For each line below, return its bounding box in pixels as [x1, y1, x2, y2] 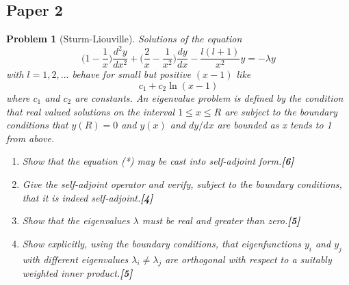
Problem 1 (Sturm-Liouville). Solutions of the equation [6, 31, 242, 46]
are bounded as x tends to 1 [217, 118, 332, 132]
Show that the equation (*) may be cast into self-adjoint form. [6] [22, 154, 294, 168]
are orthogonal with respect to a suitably [165, 252, 332, 266]
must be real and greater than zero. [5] [142, 213, 300, 228]
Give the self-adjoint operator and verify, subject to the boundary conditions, [22, 176, 342, 191]
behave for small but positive [72, 67, 191, 81]
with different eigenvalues [22, 252, 129, 266]
